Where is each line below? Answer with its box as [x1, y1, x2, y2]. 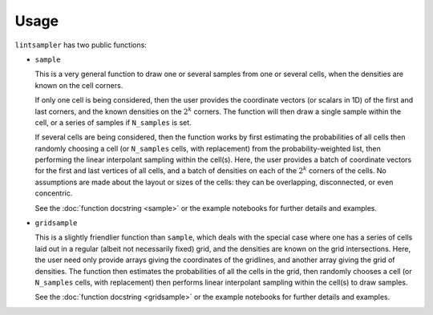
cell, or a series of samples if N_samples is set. [34, 117, 192, 127]
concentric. [34, 188, 73, 198]
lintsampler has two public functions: [14, 40, 148, 50]
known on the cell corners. [34, 80, 123, 90]
